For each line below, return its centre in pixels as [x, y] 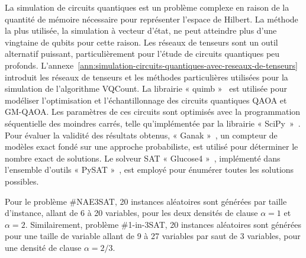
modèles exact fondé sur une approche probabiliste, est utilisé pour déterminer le [152, 146]
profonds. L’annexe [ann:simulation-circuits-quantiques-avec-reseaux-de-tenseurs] [151, 65]
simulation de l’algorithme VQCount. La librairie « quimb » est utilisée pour [146, 88]
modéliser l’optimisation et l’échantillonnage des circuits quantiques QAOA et [146, 100]
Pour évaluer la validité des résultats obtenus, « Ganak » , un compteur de [141, 135]
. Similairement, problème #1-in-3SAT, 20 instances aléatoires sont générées [163, 224]
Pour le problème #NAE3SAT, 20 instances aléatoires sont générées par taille [146, 201]
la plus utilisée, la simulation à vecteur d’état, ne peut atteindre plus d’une [141, 30]
